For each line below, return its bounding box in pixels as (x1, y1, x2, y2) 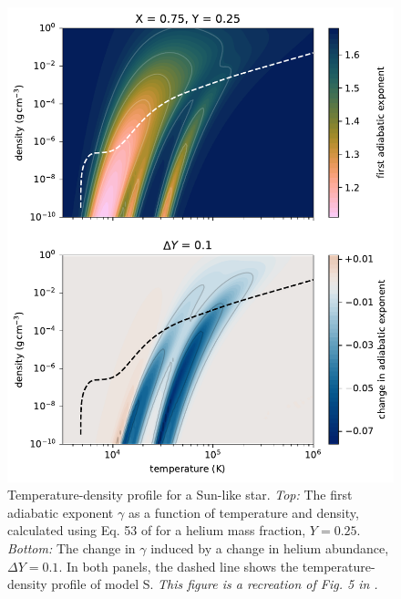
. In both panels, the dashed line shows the (58, 556, 299, 575)
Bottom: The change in (7, 538, 136, 557)
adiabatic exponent (7, 502, 114, 522)
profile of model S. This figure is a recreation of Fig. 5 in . (51, 574, 378, 594)
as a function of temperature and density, (128, 502, 359, 522)
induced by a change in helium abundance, (150, 538, 389, 557)
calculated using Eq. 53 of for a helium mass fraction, (7, 521, 306, 540)
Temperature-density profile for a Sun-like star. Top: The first (7, 485, 353, 504)
